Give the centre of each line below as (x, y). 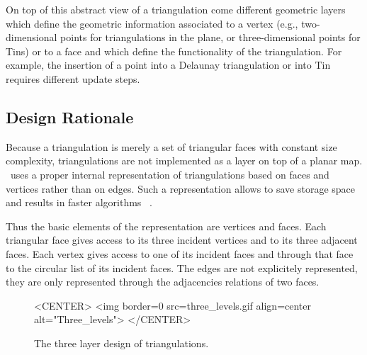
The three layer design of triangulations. (122, 343)
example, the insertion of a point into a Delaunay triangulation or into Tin (168, 65)
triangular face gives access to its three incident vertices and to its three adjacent (182, 240)
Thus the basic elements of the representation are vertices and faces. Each (166, 226)
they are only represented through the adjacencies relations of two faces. (163, 282)
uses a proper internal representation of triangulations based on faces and (170, 174)
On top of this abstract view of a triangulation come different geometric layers (176, 9)
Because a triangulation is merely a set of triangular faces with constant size (171, 146)
